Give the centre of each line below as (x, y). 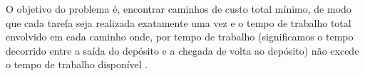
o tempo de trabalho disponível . (77, 64)
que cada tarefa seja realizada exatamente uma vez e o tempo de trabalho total (179, 22)
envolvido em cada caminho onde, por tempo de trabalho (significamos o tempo (180, 37)
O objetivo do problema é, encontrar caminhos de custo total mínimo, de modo (179, 9)
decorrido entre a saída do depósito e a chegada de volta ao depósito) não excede (182, 50)
